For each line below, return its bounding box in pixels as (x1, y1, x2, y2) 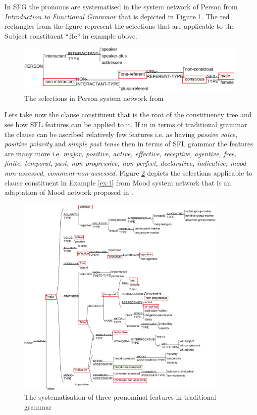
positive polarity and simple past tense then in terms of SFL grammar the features (4, 138, 254, 149)
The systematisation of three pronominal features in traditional (24, 391, 216, 402)
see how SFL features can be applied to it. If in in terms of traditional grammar (4, 119, 247, 129)
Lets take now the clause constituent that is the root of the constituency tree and (4, 109, 252, 120)
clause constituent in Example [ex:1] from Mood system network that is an (4, 177, 231, 187)
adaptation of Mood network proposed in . (4, 187, 133, 197)
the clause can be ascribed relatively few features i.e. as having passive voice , (4, 129, 238, 139)
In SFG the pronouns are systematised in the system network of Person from (4, 1, 238, 11)
